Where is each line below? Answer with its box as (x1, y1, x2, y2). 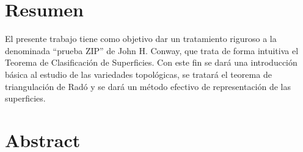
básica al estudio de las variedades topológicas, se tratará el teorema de (5, 67, 272, 80)
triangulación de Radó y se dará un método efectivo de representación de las (5, 80, 291, 92)
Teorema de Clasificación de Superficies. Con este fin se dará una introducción (5, 56, 298, 69)
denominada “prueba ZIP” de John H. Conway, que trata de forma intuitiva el (5, 44, 299, 57)
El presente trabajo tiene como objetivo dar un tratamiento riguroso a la (5, 32, 277, 45)
